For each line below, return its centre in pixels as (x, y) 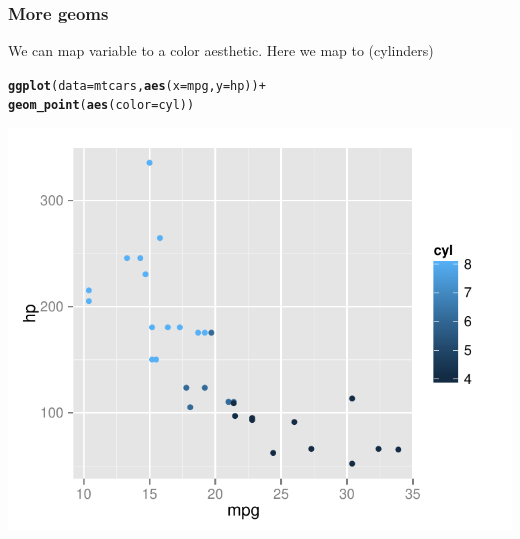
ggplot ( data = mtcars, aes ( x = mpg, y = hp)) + (137, 85)
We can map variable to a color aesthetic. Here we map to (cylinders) (221, 50)
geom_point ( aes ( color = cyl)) (101, 105)
